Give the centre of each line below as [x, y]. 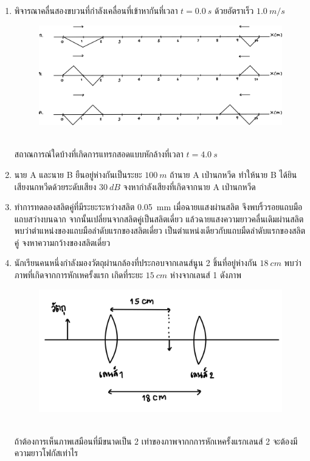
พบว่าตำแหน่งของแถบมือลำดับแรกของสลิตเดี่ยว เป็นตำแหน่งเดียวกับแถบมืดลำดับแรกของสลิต [160, 230]
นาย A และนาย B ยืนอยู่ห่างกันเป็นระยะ [78, 174]
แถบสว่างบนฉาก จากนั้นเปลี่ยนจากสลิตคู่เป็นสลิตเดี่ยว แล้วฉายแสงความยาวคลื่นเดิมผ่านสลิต [159, 218]
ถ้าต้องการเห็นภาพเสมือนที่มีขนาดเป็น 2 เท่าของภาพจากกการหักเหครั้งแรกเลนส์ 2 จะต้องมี [156, 441]
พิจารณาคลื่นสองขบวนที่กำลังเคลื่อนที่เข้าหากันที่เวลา [96, 10]
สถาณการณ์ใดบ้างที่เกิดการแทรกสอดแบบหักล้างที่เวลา [99, 154]
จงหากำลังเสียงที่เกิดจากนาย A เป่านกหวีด [189, 186]
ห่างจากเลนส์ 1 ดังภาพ [205, 275]
